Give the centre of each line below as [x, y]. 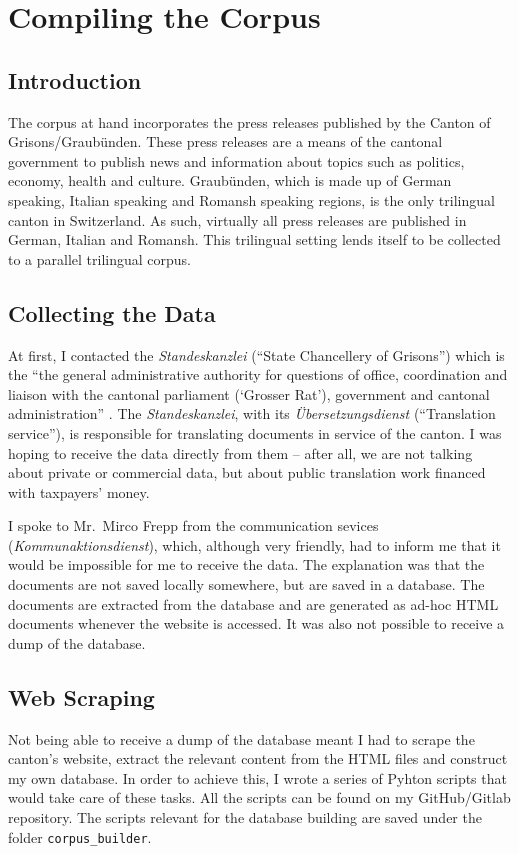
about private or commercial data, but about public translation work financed [247, 472]
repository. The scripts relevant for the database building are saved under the [245, 817]
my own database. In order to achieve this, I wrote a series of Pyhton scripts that [257, 777]
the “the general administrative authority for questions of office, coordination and [258, 374]
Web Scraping [81, 696]
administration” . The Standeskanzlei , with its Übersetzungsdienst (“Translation [252, 413]
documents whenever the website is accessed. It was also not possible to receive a [256, 623]
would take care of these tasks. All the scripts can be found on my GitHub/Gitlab [259, 797]
